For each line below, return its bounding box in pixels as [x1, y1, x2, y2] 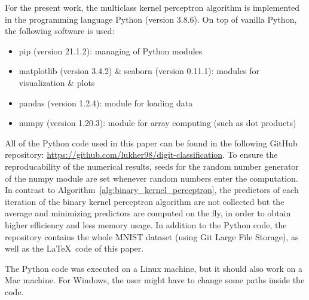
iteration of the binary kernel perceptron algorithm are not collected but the [5, 195, 284, 207]
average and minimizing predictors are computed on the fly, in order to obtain [5, 207, 291, 219]
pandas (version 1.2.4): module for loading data [19, 96, 193, 109]
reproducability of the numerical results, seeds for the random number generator [5, 160, 299, 172]
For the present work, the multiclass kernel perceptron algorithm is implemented [5, 1, 300, 13]
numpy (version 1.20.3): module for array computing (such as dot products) [19, 117, 296, 129]
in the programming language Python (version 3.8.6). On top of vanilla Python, [5, 13, 297, 25]
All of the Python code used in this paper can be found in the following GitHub [5, 136, 298, 149]
